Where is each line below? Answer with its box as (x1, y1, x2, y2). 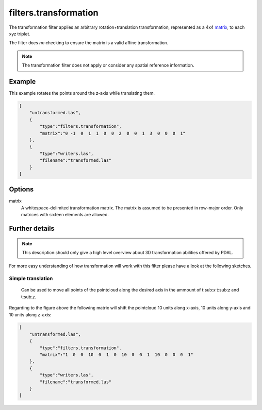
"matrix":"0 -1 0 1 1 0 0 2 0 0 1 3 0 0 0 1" (39, 130, 186, 136)
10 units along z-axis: (9, 311, 52, 318)
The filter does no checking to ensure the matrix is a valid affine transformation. (9, 40, 168, 46)
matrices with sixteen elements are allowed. (21, 212, 109, 218)
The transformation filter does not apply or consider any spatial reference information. (22, 62, 194, 68)
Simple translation (9, 275, 53, 282)
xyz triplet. (9, 31, 31, 36)
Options (9, 185, 34, 194)
